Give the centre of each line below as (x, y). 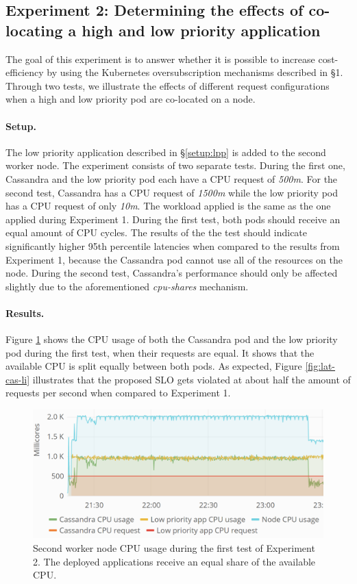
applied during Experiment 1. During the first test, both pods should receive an (173, 219)
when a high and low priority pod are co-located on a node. (131, 99)
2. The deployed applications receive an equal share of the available (174, 561)
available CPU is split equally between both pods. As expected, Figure (154, 366)
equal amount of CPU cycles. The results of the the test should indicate (157, 232)
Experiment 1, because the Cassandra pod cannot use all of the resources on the (174, 259)
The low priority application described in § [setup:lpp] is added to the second (166, 152)
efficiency (25, 72)
